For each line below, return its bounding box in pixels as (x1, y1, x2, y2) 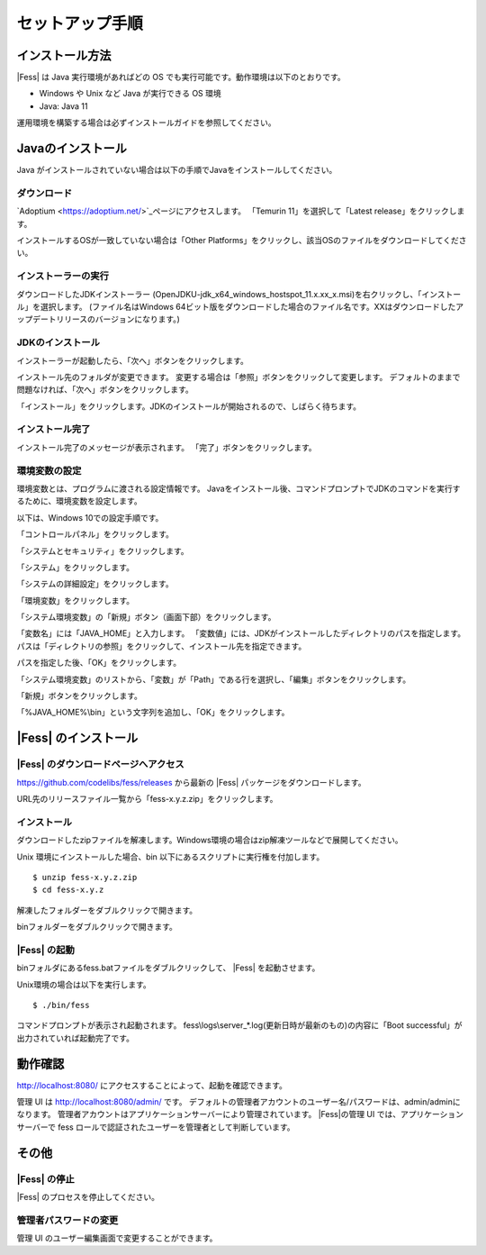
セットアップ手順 (16, 14, 144, 33)
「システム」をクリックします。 (16, 561, 135, 572)
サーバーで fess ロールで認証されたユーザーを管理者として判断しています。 (16, 1122, 296, 1132)
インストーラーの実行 (16, 270, 110, 283)
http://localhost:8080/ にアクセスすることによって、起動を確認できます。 (16, 1079, 288, 1090)
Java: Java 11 (39, 100, 88, 112)
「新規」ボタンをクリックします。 (16, 690, 143, 702)
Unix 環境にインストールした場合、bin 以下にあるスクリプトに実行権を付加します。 (16, 851, 325, 862)
